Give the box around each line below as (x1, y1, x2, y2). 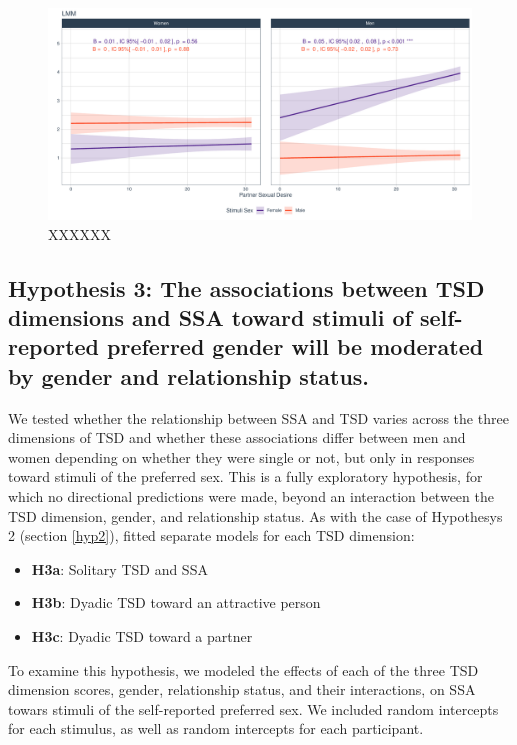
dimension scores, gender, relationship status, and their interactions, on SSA (8, 679, 476, 700)
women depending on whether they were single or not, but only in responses (8, 446, 475, 467)
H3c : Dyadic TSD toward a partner (31, 625, 253, 646)
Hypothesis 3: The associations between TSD (8, 272, 485, 303)
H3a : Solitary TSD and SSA (31, 558, 208, 579)
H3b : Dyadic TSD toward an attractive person (31, 592, 321, 613)
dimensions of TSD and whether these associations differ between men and (8, 427, 466, 448)
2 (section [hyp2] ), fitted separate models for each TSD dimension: (8, 525, 415, 546)
